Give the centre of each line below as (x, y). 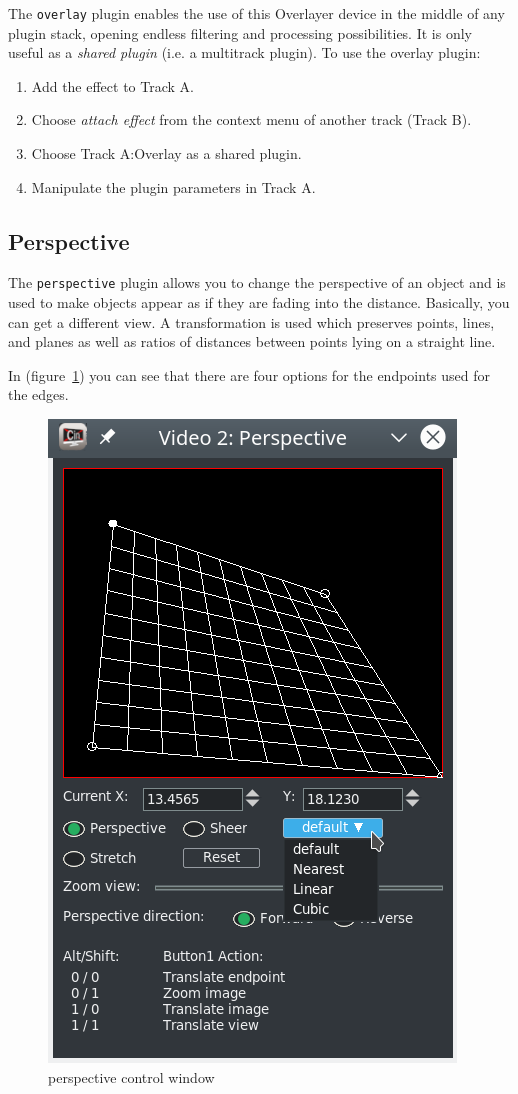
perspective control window (131, 1076)
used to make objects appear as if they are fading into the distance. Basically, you (259, 302)
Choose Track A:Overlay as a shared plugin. (166, 153)
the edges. (38, 394)
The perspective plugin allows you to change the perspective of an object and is (257, 282)
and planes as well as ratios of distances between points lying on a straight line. (252, 341)
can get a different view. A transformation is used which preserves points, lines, (251, 321)
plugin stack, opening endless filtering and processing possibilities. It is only (240, 32)
